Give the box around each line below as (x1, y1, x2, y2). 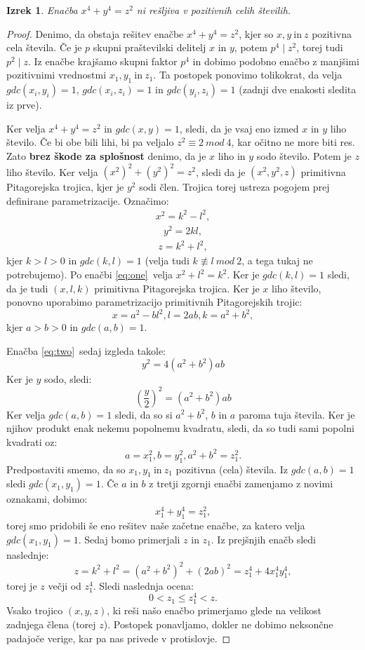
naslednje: (6, 547, 49, 562)
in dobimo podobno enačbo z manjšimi (192, 53, 359, 68)
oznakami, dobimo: (6, 492, 88, 506)
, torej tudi (296, 40, 343, 55)
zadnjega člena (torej (6, 617, 96, 632)
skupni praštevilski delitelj (93, 40, 206, 55)
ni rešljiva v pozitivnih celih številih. (136, 3, 291, 17)
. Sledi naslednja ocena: (93, 578, 194, 593)
